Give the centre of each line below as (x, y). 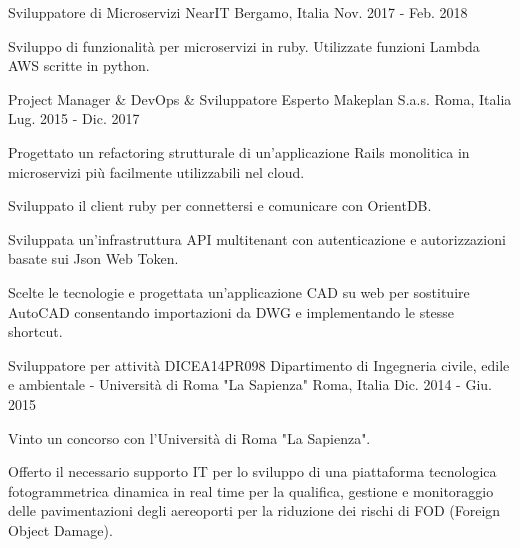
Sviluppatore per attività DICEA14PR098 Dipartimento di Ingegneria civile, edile (259, 364)
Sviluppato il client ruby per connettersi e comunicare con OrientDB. (220, 205)
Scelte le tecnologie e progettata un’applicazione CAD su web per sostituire (239, 291)
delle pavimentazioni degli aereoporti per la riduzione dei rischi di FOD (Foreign (254, 510)
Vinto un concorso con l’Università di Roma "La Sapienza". (189, 437)
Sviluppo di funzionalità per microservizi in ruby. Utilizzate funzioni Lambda (244, 45)
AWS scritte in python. (79, 65)
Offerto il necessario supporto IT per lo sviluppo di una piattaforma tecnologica (252, 471)
